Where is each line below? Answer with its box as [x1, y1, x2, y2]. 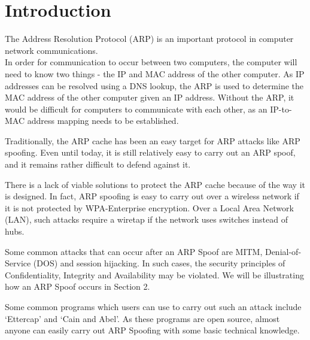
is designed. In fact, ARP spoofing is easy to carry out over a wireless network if [5, 190, 299, 202]
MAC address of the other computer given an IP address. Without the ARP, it [5, 91, 294, 104]
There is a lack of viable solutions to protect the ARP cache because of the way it [5, 178, 305, 190]
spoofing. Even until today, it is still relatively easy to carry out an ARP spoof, [5, 146, 296, 159]
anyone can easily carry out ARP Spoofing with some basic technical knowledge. [5, 324, 300, 336]
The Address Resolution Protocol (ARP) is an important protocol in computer [5, 32, 294, 45]
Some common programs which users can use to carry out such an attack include [5, 300, 302, 312]
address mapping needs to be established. [27, 114, 179, 127]
